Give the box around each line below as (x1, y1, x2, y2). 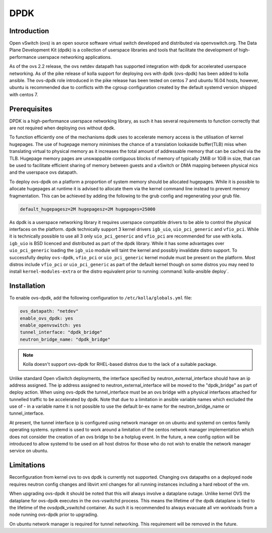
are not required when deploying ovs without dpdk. (9, 125, 115, 131)
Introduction (9, 27, 49, 35)
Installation (9, 282, 45, 290)
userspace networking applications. (37, 54, 112, 60)
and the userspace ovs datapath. (9, 169, 78, 176)
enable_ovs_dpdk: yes (20, 315, 74, 321)
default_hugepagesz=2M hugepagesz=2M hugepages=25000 (20, 206, 156, 212)
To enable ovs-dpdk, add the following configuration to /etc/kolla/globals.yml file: (9, 295, 192, 301)
